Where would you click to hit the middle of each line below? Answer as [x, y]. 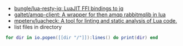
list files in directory [38, 27]
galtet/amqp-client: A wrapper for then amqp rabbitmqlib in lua [90, 15]
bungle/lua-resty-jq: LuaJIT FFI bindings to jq [69, 8]
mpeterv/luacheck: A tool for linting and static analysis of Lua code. [95, 21]
